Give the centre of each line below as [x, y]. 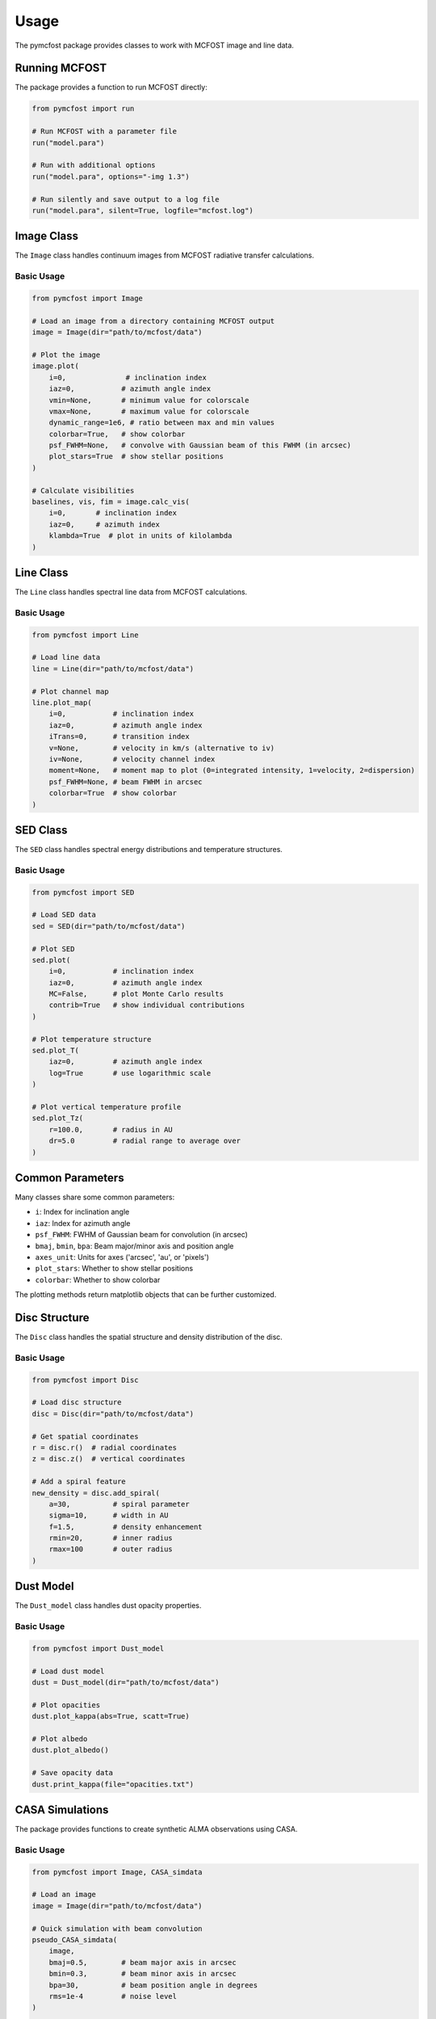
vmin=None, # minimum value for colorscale [149, 400]
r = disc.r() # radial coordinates [105, 1447]
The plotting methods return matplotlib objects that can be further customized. [146, 1295]
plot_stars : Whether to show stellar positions [114, 1269]
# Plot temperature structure [92, 1039]
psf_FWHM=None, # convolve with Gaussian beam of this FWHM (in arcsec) [200, 445]
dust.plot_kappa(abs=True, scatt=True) [111, 1717]
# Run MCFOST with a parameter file [105, 132]
